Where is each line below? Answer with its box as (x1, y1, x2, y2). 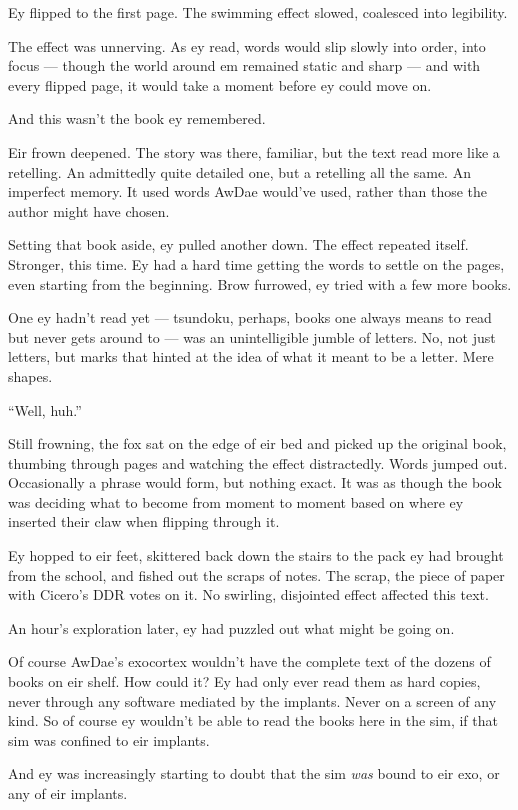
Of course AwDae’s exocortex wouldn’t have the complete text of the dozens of (8, 651, 491, 672)
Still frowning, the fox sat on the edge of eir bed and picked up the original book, (8, 433, 507, 454)
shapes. (8, 365, 53, 386)
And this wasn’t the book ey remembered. (8, 108, 266, 129)
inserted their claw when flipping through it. (8, 511, 280, 532)
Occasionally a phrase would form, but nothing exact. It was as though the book (8, 472, 502, 493)
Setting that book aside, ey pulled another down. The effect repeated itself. (8, 234, 469, 255)
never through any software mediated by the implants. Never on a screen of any (8, 690, 497, 711)
